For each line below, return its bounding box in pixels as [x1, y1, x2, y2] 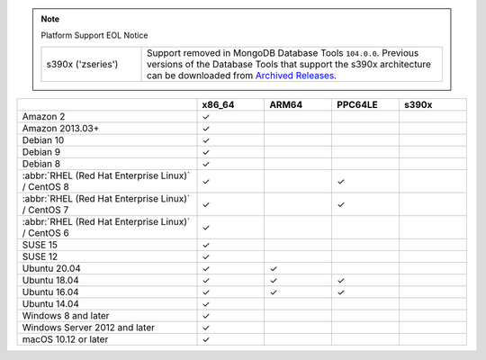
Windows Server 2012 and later [22, 320, 156, 333]
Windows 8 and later [22, 309, 110, 321]
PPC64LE [337, 98, 378, 111]
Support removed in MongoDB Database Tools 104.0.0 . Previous [146, 46, 419, 58]
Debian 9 [22, 145, 61, 157]
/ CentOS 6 [22, 226, 69, 238]
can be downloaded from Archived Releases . [146, 68, 337, 81]
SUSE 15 [22, 238, 58, 251]
